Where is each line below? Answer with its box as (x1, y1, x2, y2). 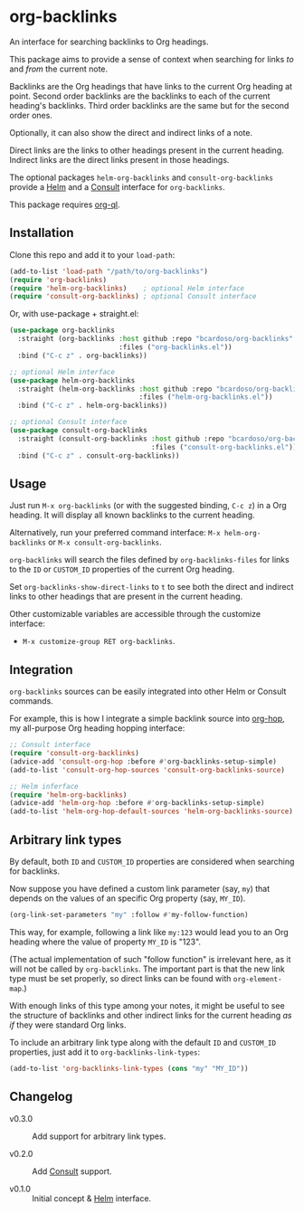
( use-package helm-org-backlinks (9, 375, 136, 385)
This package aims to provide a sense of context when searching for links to (9, 53, 294, 64)
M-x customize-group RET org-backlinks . (22, 636, 176, 647)
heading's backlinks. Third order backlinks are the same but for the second (9, 100, 290, 110)
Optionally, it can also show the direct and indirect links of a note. (9, 127, 253, 137)
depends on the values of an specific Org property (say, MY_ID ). (9, 893, 246, 904)
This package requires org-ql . (9, 199, 120, 210)
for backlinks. (9, 866, 61, 877)
